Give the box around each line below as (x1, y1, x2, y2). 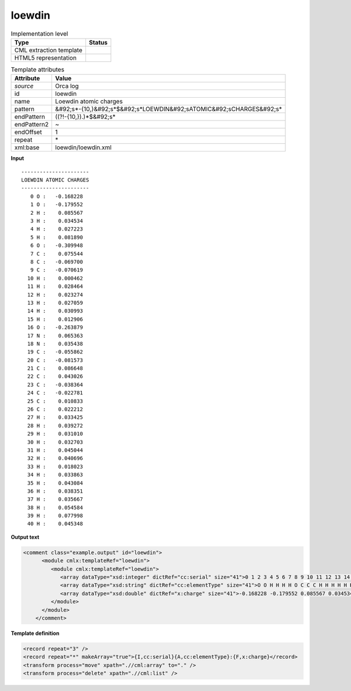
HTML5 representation (14, 53, 77, 61)
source (14, 82, 34, 90)
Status (88, 38, 108, 46)
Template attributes (11, 66, 64, 74)
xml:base (14, 143, 40, 152)
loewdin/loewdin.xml (55, 143, 112, 152)
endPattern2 (14, 121, 49, 129)
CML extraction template (14, 46, 82, 54)
